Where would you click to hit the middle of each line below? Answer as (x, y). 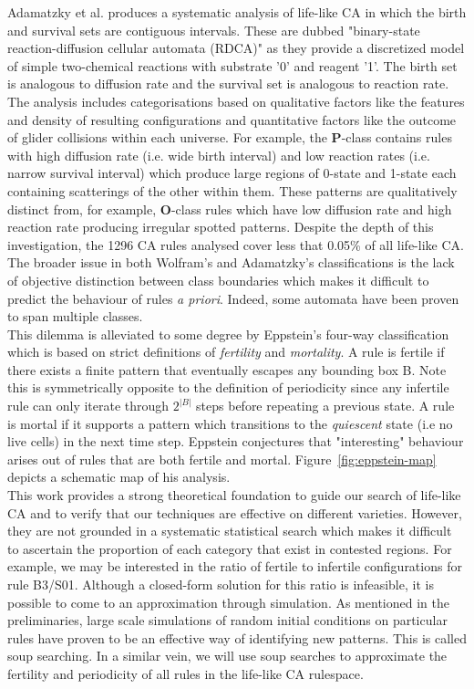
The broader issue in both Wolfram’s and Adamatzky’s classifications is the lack (231, 262)
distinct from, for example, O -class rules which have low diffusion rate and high (230, 209)
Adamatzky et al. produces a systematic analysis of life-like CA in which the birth (237, 12)
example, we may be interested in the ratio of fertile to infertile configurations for (235, 566)
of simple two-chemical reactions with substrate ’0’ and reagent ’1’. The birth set (232, 65)
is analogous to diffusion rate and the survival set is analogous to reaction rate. (228, 84)
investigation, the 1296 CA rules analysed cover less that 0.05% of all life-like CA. (236, 244)
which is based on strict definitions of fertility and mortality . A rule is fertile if (226, 352)
